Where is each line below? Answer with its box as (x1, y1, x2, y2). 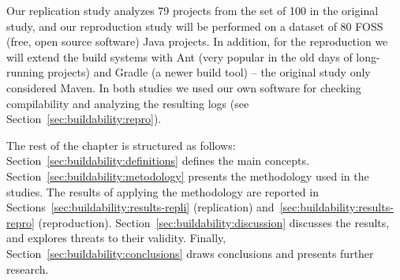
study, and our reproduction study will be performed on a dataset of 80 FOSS (6, 17, 383, 34)
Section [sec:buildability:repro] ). (6, 110, 162, 127)
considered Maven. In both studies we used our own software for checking (6, 79, 361, 95)
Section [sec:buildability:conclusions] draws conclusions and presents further (6, 245, 374, 261)
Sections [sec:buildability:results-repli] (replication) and (6, 199, 275, 215)
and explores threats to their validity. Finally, (6, 230, 226, 246)
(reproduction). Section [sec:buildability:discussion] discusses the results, (38, 214, 390, 230)
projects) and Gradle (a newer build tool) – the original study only (47, 64, 371, 80)
